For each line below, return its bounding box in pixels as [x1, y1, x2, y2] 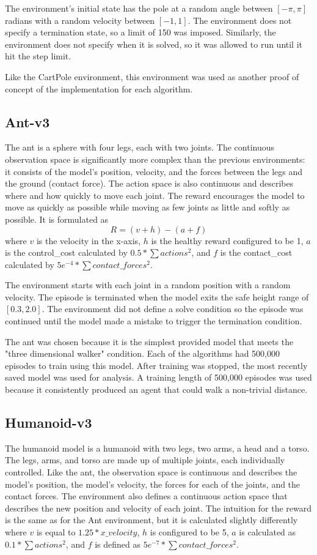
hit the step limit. [5, 50, 71, 62]
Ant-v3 [5, 112, 50, 131]
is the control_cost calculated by [5, 246, 128, 259]
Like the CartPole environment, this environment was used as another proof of [5, 70, 299, 83]
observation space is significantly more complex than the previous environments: [5, 152, 305, 165]
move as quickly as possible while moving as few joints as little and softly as [5, 201, 290, 214]
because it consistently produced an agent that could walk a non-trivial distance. [5, 383, 308, 396]
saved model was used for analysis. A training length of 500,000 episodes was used [5, 371, 312, 384]
